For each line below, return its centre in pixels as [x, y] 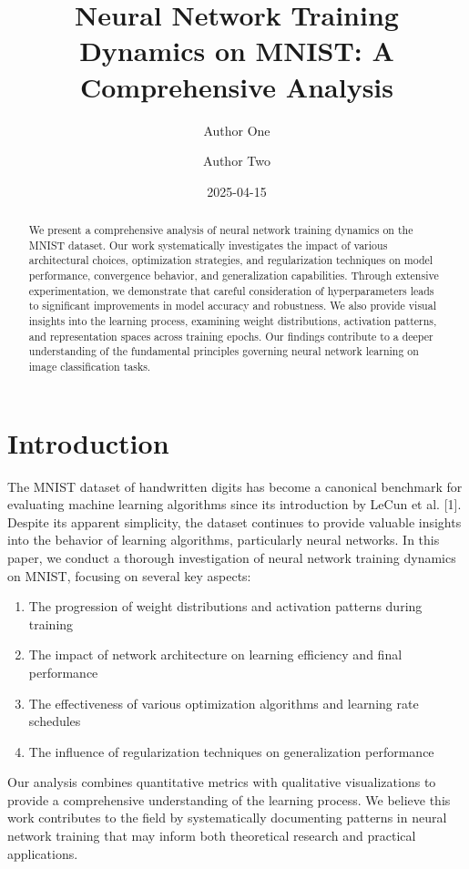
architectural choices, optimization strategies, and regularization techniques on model [231, 260]
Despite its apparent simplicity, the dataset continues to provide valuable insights [234, 521]
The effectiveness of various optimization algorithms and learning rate [224, 703]
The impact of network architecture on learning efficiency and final [215, 654]
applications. [43, 853]
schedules [55, 721]
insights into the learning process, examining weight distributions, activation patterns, [233, 321]
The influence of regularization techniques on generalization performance [231, 751]
